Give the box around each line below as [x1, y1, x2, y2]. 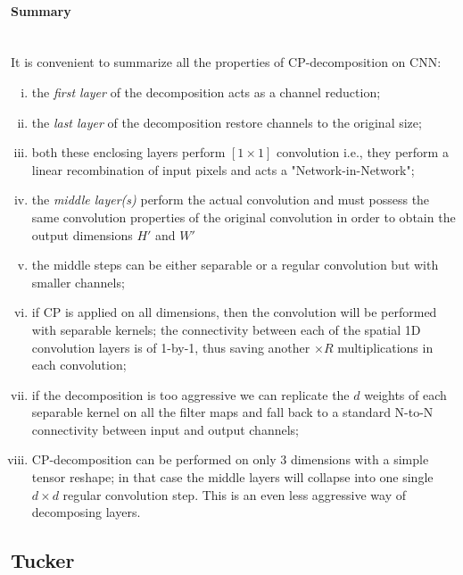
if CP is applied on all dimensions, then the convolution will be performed [31, 303, 437, 321]
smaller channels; [31, 272, 125, 291]
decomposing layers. [31, 503, 141, 521]
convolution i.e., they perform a [276, 143, 449, 162]
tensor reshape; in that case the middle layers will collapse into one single [31, 468, 434, 487]
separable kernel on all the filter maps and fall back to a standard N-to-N [31, 403, 434, 421]
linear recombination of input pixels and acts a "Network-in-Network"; [31, 160, 415, 179]
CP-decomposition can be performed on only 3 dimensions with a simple [31, 450, 429, 469]
